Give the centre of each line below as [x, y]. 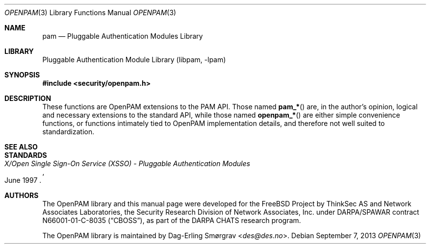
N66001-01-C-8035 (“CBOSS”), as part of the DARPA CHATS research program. [172, 220]
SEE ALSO [21, 147]
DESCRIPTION [28, 98]
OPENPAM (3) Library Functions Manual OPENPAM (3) [90, 12]
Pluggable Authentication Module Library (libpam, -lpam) [134, 60]
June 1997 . [23, 180]
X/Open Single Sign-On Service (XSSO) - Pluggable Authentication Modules [127, 163]
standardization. [68, 132]
